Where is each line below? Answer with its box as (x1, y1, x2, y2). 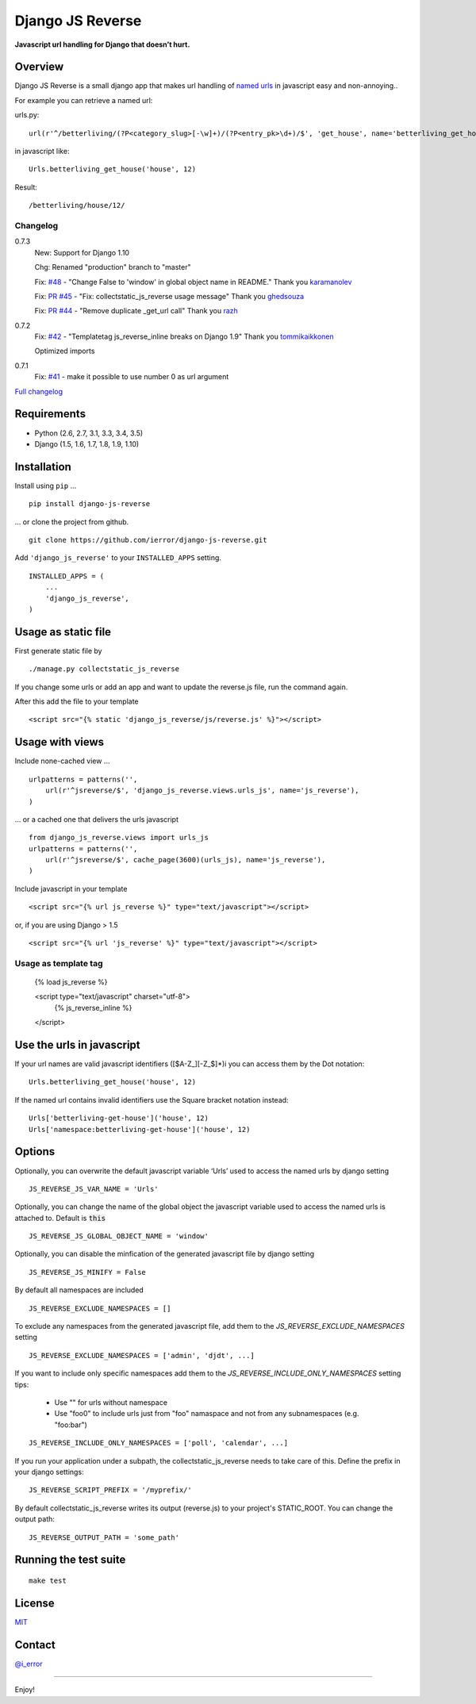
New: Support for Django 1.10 (34, 248, 130, 257)
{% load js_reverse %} (34, 977, 108, 987)
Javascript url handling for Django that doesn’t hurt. (14, 40, 190, 49)
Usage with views (14, 735, 105, 749)
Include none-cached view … (14, 756, 110, 766)
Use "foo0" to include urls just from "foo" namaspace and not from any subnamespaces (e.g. (54, 1409, 359, 1418)
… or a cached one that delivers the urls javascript (14, 814, 178, 824)
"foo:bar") (54, 1420, 87, 1430)
